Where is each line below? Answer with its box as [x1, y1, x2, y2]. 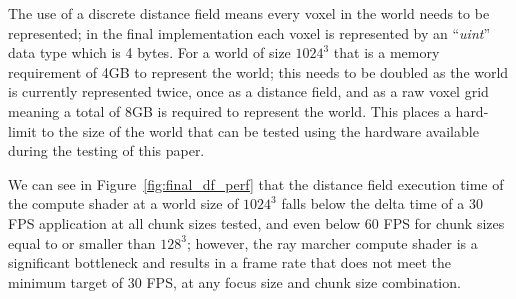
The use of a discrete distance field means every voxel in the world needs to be [8, 3, 490, 23]
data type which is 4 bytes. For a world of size [8, 42, 291, 63]
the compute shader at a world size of [8, 193, 239, 214]
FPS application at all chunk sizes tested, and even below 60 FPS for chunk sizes [8, 212, 505, 233]
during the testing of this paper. [8, 140, 205, 161]
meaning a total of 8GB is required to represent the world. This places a [8, 100, 451, 121]
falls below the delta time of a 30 [281, 193, 483, 214]
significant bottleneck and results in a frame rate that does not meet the [8, 252, 451, 273]
